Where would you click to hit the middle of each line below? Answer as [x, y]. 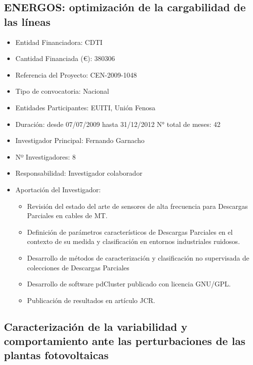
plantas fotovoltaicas [56, 355]
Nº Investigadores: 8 [45, 156]
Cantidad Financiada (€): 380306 [65, 58]
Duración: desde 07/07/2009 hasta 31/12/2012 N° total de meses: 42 [118, 124]
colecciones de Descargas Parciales [78, 267]
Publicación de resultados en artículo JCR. [91, 300]
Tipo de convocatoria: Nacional [62, 91]
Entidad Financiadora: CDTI [59, 42]
